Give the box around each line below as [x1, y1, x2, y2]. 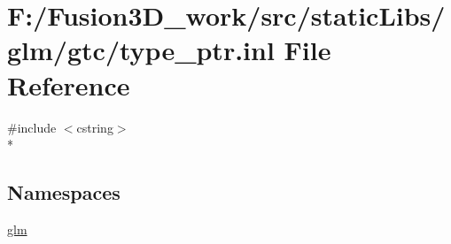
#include [7, 118, 57, 136]
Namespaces [7, 179, 121, 206]
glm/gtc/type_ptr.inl [7, 32, 275, 68]
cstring [76, 118, 113, 136]
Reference [7, 66, 130, 103]
